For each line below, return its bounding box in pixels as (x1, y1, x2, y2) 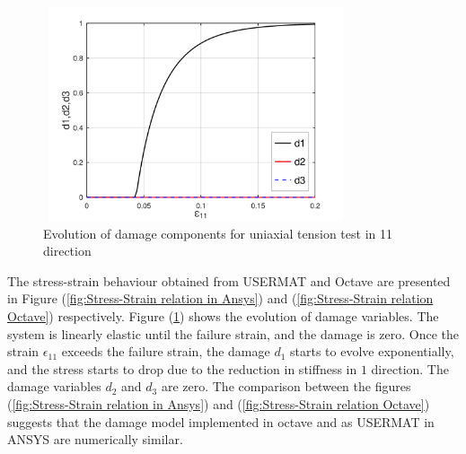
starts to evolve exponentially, (290, 342, 454, 361)
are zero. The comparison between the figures (161, 377, 411, 396)
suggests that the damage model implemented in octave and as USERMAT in (7, 412, 435, 431)
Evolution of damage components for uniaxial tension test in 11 (43, 223, 392, 242)
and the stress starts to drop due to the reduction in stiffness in (7, 359, 357, 378)
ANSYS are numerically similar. (7, 430, 183, 449)
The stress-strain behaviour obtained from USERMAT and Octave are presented (7, 271, 451, 290)
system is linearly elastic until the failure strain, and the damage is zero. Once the (7, 324, 460, 343)
